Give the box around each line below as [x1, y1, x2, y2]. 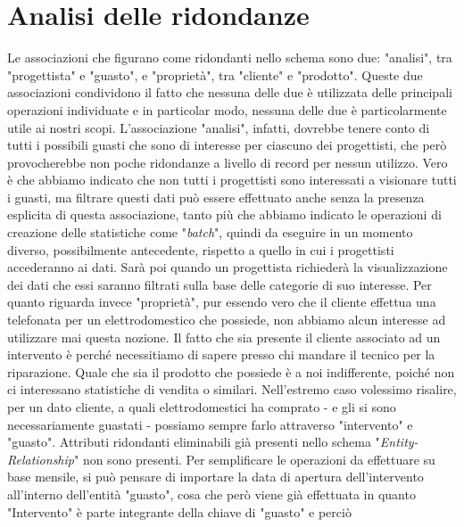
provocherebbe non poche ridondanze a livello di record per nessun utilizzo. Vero [7, 152, 448, 171]
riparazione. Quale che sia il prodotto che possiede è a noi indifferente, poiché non [7, 362, 455, 381]
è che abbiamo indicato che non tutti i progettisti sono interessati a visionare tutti [7, 170, 457, 189]
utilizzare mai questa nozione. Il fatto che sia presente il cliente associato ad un [7, 327, 441, 346]
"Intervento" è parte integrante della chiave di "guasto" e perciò [7, 502, 352, 521]
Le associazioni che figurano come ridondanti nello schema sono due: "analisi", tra [7, 48, 452, 67]
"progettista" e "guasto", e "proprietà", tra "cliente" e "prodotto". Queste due [7, 65, 423, 84]
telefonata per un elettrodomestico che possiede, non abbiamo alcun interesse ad [7, 310, 446, 329]
